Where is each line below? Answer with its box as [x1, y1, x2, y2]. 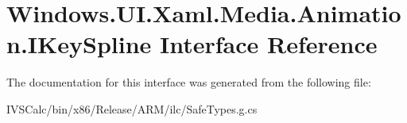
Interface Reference [160, 28, 378, 60]
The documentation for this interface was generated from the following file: [6, 74, 371, 90]
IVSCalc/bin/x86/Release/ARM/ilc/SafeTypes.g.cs [6, 100, 258, 117]
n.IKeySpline [6, 28, 152, 60]
